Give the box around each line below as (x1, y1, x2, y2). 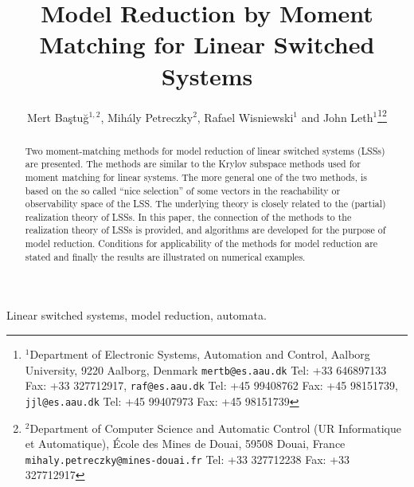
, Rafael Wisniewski (197, 108, 294, 125)
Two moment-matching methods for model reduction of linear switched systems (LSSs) (25, 143, 385, 157)
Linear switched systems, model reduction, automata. (6, 307, 267, 324)
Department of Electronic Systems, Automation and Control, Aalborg (29, 346, 370, 363)
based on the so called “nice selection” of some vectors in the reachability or (25, 183, 341, 197)
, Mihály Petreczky (100, 108, 193, 125)
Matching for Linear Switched (39, 28, 375, 61)
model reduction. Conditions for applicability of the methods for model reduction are (25, 237, 378, 250)
